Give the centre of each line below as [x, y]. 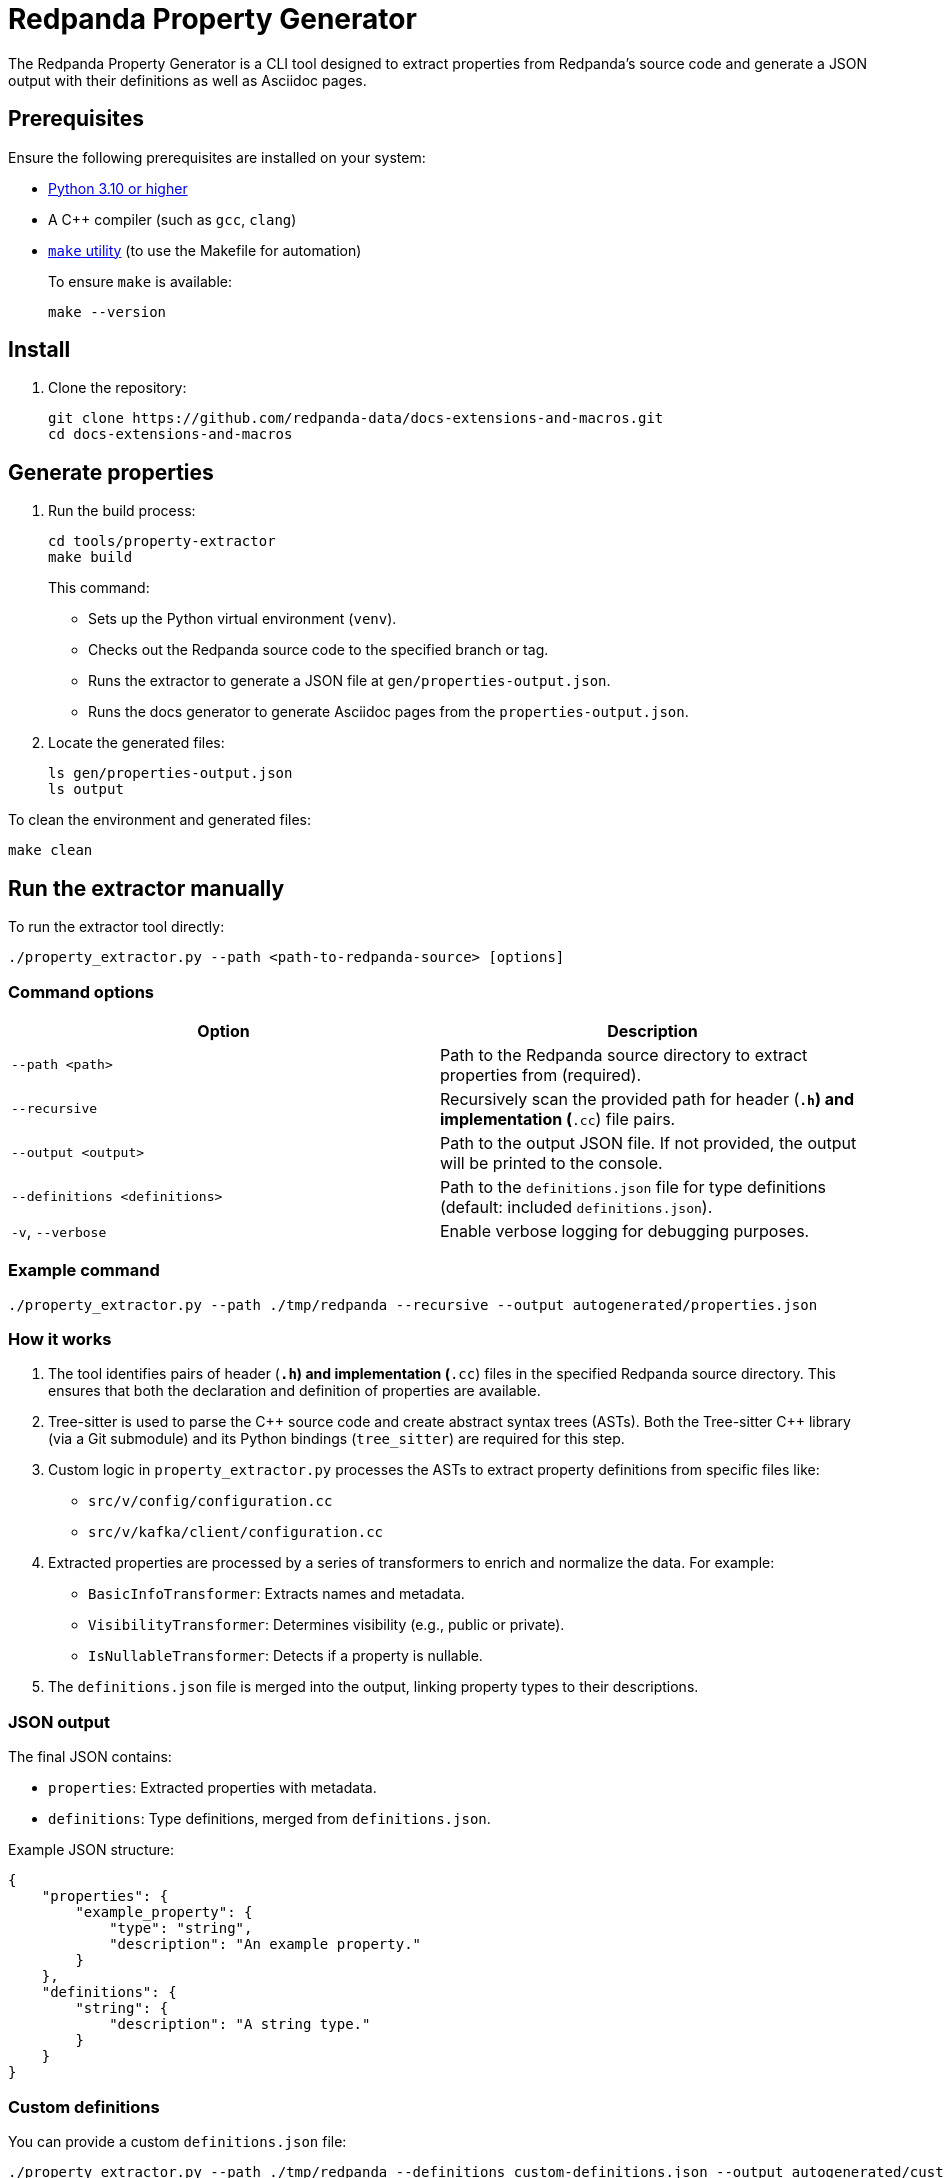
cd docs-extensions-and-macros [170, 434]
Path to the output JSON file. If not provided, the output [648, 1142]
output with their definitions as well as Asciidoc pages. [187, 80]
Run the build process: [122, 511]
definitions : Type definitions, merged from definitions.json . [269, 1819]
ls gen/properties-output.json [170, 773]
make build [90, 557]
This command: [99, 588]
